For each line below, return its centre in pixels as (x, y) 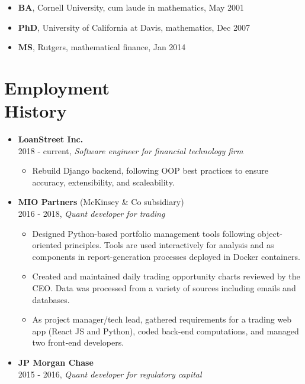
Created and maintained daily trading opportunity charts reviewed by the (166, 276)
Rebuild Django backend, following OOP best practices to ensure (150, 170)
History (36, 111)
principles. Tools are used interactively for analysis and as (169, 245)
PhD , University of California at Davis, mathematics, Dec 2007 (134, 27)
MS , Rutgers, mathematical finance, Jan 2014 (102, 47)
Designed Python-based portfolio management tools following (144, 233)
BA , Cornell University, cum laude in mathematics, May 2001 (131, 7)
